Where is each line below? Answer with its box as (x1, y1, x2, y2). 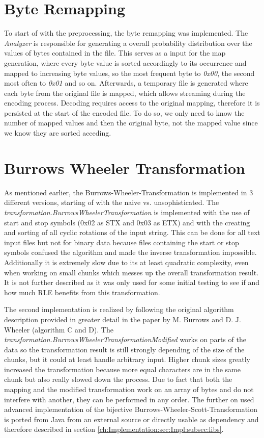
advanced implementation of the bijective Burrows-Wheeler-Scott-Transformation (4, 404, 257, 415)
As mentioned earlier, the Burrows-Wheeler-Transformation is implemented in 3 (4, 187, 253, 197)
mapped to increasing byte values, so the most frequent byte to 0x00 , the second (4, 67, 255, 78)
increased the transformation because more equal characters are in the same (4, 364, 241, 374)
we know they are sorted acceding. (4, 127, 111, 138)
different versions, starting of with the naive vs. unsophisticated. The (4, 197, 219, 208)
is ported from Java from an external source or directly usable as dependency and (4, 414, 259, 424)
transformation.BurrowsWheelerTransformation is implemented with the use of (4, 207, 250, 217)
